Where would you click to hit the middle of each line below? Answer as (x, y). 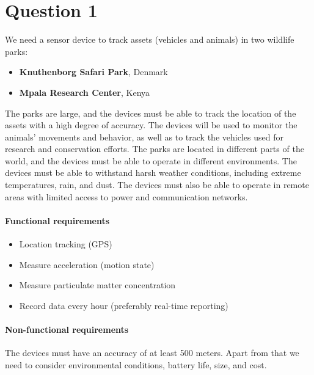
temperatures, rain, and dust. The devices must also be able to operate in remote (157, 185)
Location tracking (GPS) (66, 244)
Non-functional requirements (67, 329)
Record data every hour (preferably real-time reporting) (124, 305)
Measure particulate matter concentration (97, 285)
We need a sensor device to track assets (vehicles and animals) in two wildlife (150, 39)
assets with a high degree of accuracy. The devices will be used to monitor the (151, 125)
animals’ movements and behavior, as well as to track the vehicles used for (144, 137)
